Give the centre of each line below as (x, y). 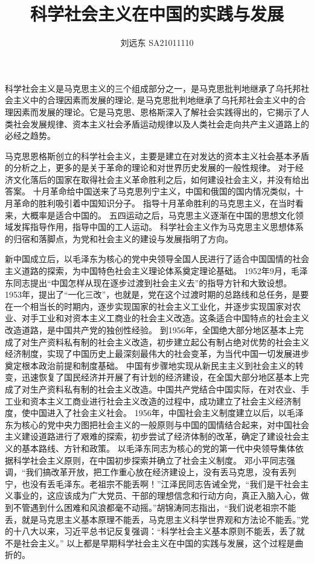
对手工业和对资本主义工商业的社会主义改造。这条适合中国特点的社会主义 (165, 318)
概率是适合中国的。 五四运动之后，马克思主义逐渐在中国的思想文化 (162, 215)
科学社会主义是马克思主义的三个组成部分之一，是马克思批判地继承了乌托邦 (153, 88)
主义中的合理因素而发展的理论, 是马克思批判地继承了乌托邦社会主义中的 (155, 100)
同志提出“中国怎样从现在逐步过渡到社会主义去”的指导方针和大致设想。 (152, 282)
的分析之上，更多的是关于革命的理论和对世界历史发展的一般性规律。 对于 (150, 168)
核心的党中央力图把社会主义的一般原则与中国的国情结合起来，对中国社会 (165, 424)
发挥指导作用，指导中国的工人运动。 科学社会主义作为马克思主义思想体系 (158, 227)
